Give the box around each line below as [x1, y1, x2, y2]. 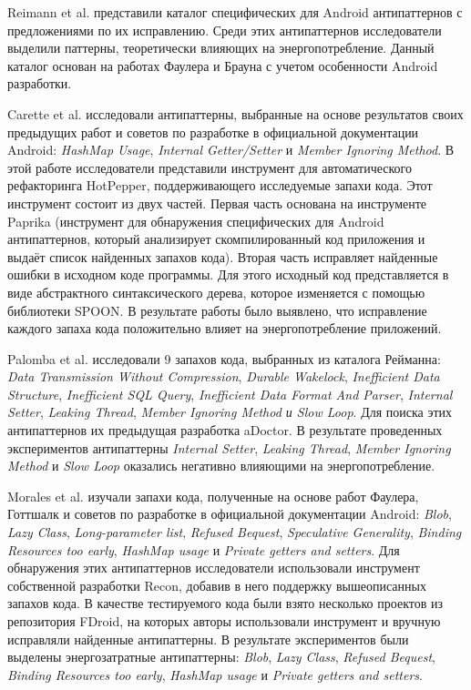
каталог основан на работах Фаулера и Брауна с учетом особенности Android [7, 56, 438, 75]
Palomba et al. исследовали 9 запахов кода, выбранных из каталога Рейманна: [7, 349, 441, 368]
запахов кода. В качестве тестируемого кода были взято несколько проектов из [7, 594, 443, 613]
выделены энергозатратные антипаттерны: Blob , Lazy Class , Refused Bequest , [7, 647, 435, 666]
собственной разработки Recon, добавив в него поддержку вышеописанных [7, 575, 426, 594]
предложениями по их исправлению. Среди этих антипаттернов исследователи [7, 20, 442, 39]
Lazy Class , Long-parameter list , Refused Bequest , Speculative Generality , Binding [7, 523, 462, 542]
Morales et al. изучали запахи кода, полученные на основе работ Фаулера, [7, 486, 419, 505]
